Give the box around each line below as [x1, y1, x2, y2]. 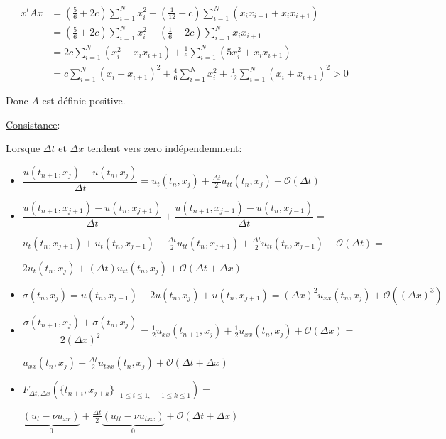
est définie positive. [42, 93, 126, 108]
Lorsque [6, 141, 40, 156]
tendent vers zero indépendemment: [87, 141, 242, 156]
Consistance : [6, 116, 60, 131]
